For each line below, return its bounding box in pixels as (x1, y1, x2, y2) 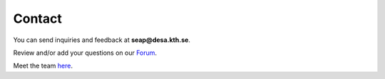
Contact (13, 11, 62, 26)
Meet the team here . (13, 61, 73, 70)
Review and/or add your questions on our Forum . (13, 48, 157, 57)
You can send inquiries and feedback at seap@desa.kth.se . (13, 36, 190, 44)
